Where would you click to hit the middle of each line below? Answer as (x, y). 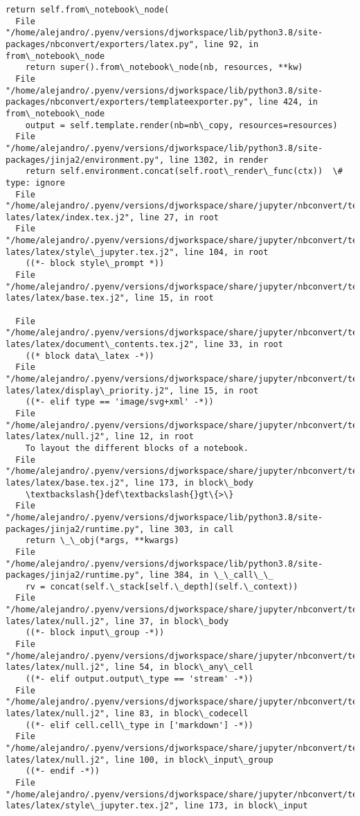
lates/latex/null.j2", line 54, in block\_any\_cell (129, 667)
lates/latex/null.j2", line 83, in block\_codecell (127, 714)
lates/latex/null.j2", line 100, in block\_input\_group (139, 760)
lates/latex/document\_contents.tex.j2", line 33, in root (144, 345)
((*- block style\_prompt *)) (95, 264)
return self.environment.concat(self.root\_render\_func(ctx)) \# (184, 171)
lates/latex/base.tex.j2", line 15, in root (110, 298)
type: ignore (35, 183)
